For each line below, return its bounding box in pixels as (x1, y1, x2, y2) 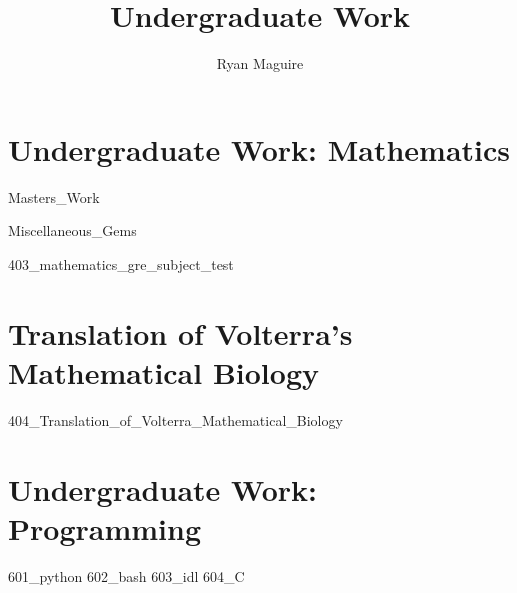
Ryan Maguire (216, 53, 304, 74)
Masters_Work (8, 186, 100, 207)
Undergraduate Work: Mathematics (8, 128, 511, 169)
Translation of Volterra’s (8, 312, 353, 353)
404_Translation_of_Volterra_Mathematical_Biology (8, 409, 343, 430)
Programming (8, 507, 201, 548)
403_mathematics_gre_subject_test (8, 253, 234, 274)
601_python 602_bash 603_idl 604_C (8, 565, 245, 586)
